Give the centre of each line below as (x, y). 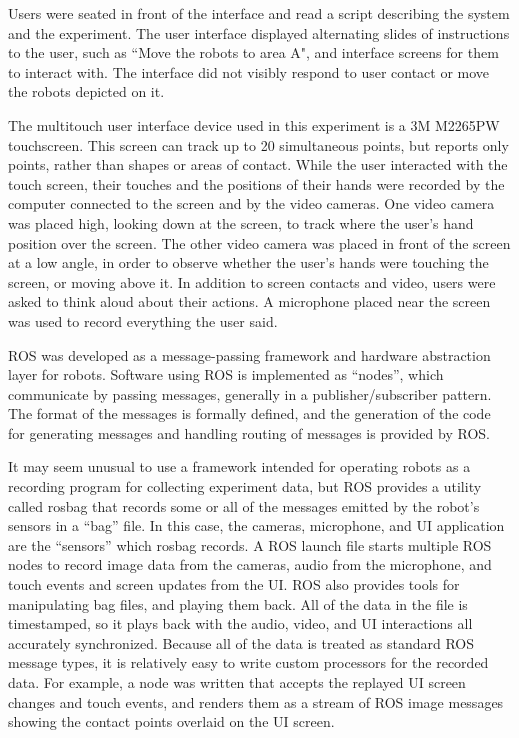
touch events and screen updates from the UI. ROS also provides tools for (234, 584)
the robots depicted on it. (86, 91)
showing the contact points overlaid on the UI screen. (171, 721)
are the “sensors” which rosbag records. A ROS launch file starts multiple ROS (250, 544)
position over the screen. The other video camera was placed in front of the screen (259, 242)
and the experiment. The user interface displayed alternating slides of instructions (259, 32)
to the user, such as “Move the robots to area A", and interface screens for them (253, 52)
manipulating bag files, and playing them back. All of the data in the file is (238, 603)
